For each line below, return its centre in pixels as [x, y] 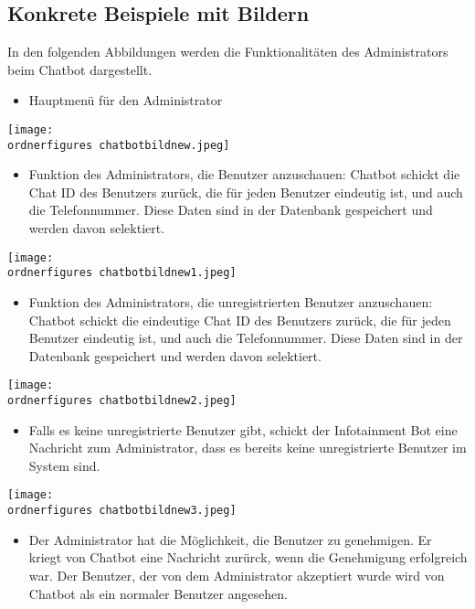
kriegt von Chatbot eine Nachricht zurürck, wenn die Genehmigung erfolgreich [248, 557]
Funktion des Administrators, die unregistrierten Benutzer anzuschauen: [231, 301]
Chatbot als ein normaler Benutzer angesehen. [158, 593]
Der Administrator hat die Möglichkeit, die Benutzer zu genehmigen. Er [230, 539]
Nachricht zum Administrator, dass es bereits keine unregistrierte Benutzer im [248, 448]
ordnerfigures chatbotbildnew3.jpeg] [122, 511]
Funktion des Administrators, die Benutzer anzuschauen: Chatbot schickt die [244, 174]
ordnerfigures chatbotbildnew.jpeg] [119, 145]
